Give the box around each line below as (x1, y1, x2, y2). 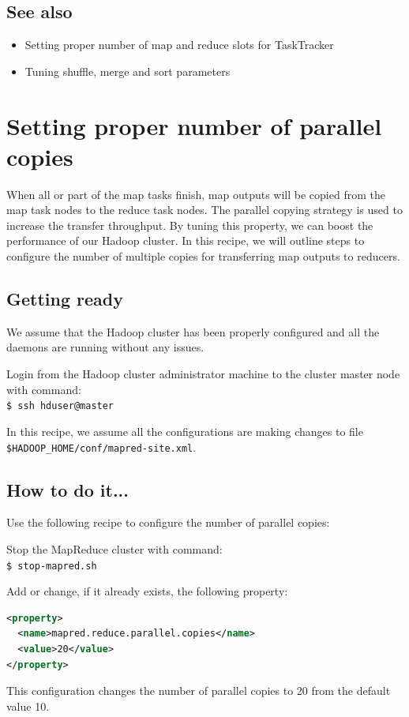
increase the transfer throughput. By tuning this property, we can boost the (6, 216, 373, 233)
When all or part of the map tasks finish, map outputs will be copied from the (6, 186, 385, 202)
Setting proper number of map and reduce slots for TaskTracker (24, 36, 334, 53)
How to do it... (6, 477, 129, 501)
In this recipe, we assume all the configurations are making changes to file (6, 422, 363, 439)
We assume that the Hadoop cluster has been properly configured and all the (6, 323, 380, 340)
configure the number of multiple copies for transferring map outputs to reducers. (6, 248, 400, 265)
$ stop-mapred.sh (6, 560, 97, 572)
